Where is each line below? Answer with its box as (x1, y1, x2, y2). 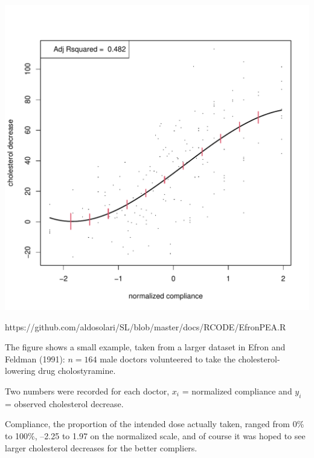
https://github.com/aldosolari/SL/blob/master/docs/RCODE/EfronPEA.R (5, 320, 286, 333)
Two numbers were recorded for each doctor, (5, 384, 170, 397)
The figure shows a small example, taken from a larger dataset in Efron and (5, 341, 286, 353)
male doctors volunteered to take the (100, 352, 236, 365)
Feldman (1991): (5, 352, 65, 365)
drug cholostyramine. (38, 364, 116, 377)
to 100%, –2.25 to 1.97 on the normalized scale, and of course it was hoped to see (5, 429, 306, 442)
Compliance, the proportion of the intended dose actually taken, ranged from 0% (5, 417, 304, 430)
